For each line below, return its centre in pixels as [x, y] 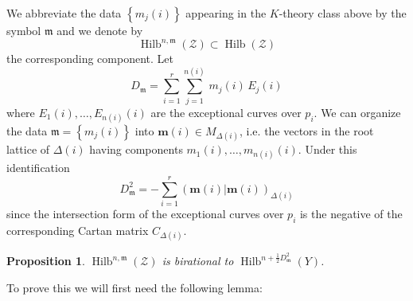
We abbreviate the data [64, 13]
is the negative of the [351, 214]
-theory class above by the [343, 13]
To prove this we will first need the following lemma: [134, 287]
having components [136, 149]
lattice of [28, 149]
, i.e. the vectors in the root [307, 131]
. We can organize [357, 112]
